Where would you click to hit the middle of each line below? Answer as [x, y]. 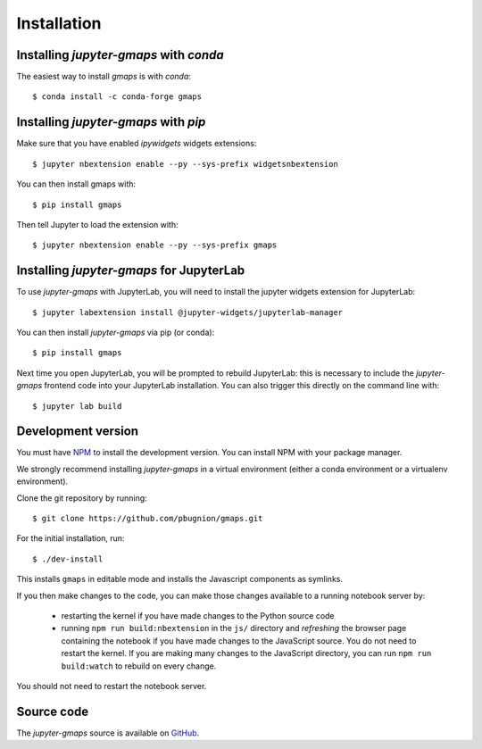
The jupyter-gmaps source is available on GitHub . [108, 733]
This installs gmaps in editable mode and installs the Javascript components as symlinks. [180, 579]
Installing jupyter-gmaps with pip [111, 122]
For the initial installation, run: [71, 538]
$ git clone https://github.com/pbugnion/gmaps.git [148, 519]
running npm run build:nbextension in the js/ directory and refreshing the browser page [234, 628]
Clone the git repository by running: [82, 498]
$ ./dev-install [68, 559]
